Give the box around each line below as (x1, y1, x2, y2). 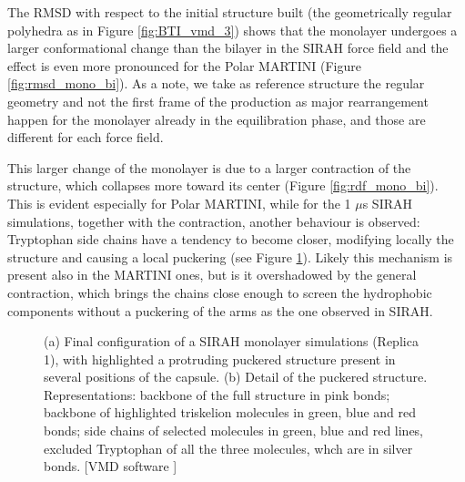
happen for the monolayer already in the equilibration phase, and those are (7, 109, 426, 128)
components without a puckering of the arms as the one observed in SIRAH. (7, 301, 433, 320)
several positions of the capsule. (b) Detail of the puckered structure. (44, 367, 428, 386)
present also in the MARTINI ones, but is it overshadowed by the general (7, 265, 417, 284)
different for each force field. (7, 128, 164, 147)
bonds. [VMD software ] (44, 456, 177, 476)
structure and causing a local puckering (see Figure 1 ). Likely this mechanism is (7, 247, 453, 266)
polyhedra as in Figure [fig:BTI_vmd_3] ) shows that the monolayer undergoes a (7, 20, 458, 39)
